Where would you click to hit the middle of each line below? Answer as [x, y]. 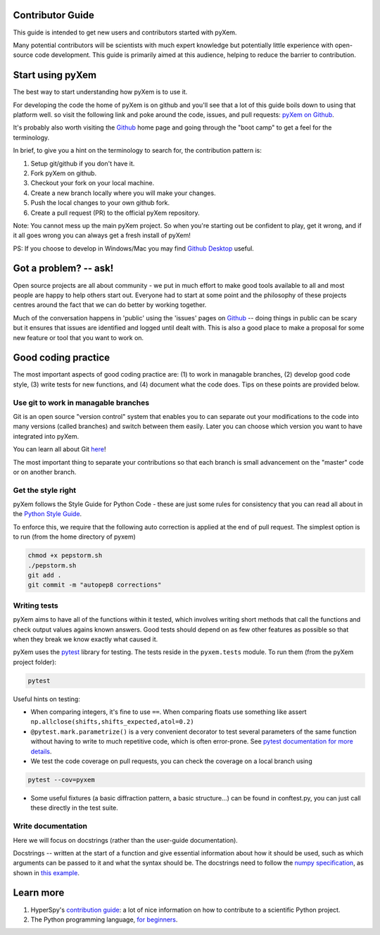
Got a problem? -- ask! [63, 269]
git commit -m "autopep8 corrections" [95, 585]
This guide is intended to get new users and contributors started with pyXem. [125, 32]
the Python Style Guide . [47, 514]
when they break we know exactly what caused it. [85, 639]
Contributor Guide [53, 15]
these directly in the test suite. [75, 808]
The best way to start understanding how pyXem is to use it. [100, 92]
